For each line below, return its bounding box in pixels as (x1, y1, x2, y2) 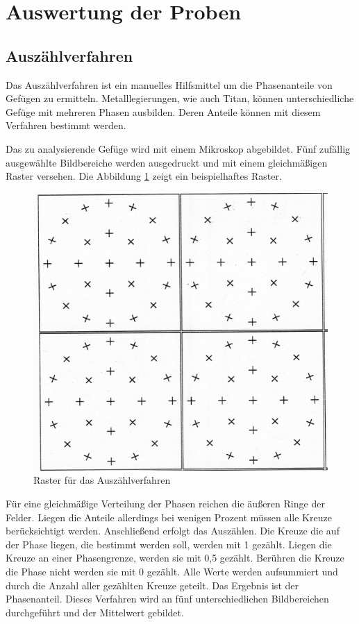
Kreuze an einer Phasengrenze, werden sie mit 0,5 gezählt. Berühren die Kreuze (6, 550, 344, 565)
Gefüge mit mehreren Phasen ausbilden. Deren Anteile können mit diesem (6, 104, 321, 119)
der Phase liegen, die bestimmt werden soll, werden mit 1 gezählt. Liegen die (6, 537, 332, 551)
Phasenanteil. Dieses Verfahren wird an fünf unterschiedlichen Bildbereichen (6, 591, 329, 606)
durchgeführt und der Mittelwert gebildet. (6, 605, 184, 619)
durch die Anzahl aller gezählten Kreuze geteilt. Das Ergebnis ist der (6, 577, 299, 592)
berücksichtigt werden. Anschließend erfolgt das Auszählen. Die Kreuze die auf (6, 523, 340, 538)
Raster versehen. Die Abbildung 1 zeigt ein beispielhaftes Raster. (6, 169, 282, 183)
